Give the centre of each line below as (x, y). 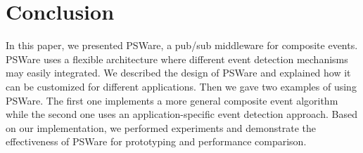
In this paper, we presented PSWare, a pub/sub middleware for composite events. (182, 45)
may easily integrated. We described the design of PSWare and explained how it (178, 73)
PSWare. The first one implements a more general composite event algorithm (172, 100)
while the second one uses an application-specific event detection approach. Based (181, 114)
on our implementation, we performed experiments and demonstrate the (161, 127)
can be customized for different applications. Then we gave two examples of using (181, 86)
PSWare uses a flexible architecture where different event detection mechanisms (177, 59)
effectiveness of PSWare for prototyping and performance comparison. (156, 141)
